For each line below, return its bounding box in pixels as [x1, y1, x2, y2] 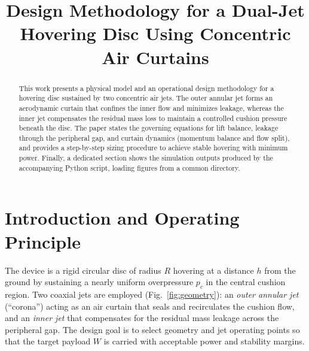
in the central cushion [206, 276, 286, 288]
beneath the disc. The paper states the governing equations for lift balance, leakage [19, 123, 279, 133]
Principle [5, 229, 81, 253]
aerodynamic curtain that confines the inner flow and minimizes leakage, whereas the [19, 102, 284, 113]
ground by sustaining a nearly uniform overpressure [5, 276, 194, 288]
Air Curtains [102, 44, 209, 69]
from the [264, 264, 296, 276]
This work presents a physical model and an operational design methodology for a [19, 83, 274, 93]
